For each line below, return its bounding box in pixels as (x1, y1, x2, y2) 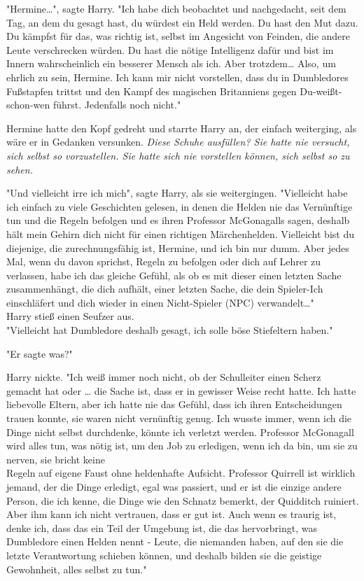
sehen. (6, 162, 33, 176)
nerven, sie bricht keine (6, 451, 105, 466)
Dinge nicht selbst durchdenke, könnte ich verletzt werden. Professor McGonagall (6, 424, 354, 439)
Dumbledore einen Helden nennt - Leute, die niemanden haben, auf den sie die (6, 534, 344, 549)
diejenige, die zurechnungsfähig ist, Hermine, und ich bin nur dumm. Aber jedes (6, 240, 349, 255)
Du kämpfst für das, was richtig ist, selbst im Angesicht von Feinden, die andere (6, 29, 351, 43)
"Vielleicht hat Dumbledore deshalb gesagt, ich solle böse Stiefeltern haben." (6, 323, 333, 337)
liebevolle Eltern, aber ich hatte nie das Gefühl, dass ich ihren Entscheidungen (6, 397, 342, 412)
